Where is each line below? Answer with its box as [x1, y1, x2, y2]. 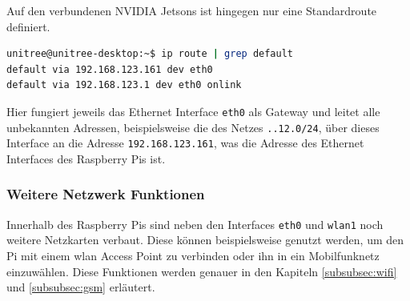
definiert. [6, 18, 50, 34]
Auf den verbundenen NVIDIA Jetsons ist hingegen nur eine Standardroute [6, 2, 377, 18]
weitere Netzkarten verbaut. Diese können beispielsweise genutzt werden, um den [6, 231, 404, 248]
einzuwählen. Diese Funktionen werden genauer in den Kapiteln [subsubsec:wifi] [6, 263, 397, 279]
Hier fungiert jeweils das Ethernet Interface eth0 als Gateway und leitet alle [6, 102, 380, 119]
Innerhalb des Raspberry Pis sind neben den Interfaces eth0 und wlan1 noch [6, 215, 384, 232]
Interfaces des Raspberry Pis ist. [6, 150, 166, 167]
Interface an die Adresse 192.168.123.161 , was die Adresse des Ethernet [6, 134, 364, 151]
